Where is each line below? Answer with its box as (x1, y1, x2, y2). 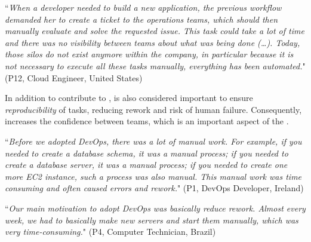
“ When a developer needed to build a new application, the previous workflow (5, 1, 282, 13)
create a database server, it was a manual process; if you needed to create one (5, 158, 288, 171)
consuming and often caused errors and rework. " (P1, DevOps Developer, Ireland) (5, 182, 304, 194)
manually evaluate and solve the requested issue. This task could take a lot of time (5, 24, 304, 37)
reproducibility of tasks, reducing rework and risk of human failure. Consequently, (5, 103, 302, 115)
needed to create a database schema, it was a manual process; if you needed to (5, 146, 288, 159)
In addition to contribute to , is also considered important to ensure (5, 91, 253, 104)
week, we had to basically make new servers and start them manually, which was (5, 213, 298, 226)
